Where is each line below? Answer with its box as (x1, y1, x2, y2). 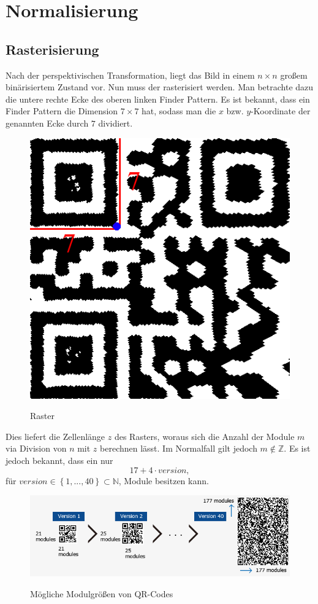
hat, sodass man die (142, 104, 216, 117)
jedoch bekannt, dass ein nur (6, 453, 113, 466)
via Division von (6, 442, 67, 455)
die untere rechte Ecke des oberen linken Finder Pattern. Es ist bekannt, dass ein (6, 92, 310, 105)
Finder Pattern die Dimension (6, 104, 118, 117)
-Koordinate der (251, 104, 311, 117)
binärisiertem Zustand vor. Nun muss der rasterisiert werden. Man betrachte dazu (6, 80, 314, 93)
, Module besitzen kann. (118, 474, 209, 487)
